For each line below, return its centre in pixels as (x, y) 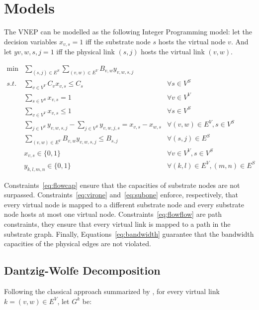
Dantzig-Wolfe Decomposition (82, 270)
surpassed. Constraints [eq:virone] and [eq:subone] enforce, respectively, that (121, 195)
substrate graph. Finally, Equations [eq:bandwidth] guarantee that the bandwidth (129, 233)
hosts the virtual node (192, 41)
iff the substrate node (118, 41)
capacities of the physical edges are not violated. (78, 243)
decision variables (31, 41)
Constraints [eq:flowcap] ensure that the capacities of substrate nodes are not (122, 185)
